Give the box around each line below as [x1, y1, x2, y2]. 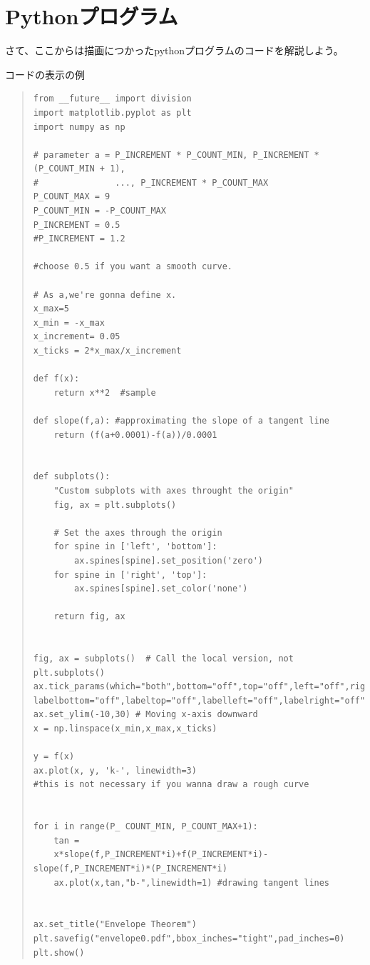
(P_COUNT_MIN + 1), [33, 164, 125, 174]
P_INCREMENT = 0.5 [33, 219, 120, 230]
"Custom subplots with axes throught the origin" [53, 485, 294, 496]
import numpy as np [33, 121, 125, 132]
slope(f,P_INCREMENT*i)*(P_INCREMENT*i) [33, 863, 227, 874]
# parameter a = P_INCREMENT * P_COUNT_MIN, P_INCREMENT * [33, 149, 319, 160]
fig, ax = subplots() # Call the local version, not [33, 654, 294, 664]
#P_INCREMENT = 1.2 [33, 234, 125, 244]
